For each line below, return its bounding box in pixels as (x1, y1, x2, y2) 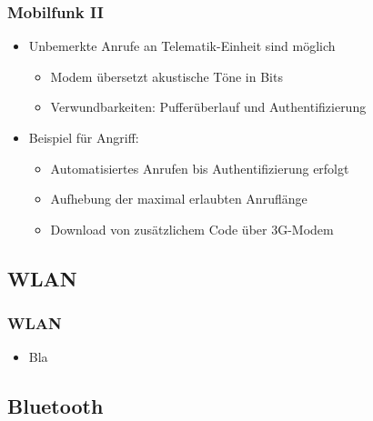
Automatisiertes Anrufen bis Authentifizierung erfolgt (50, 158, 349, 177)
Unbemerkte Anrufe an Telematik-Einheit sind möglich (28, 36, 336, 55)
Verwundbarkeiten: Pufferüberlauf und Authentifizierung (50, 97, 367, 116)
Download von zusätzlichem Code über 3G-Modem (50, 219, 334, 238)
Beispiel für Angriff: (28, 128, 139, 146)
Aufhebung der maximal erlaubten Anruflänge (50, 189, 307, 208)
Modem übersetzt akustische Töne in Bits (50, 66, 283, 85)
